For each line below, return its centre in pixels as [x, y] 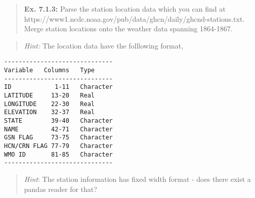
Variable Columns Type [49, 70]
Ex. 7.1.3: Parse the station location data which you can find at [125, 9]
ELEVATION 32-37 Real [49, 112]
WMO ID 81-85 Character [58, 154]
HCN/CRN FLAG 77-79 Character [58, 146]
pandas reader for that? [60, 189]
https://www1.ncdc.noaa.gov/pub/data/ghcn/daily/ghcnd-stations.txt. [134, 18]
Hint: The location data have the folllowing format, [104, 45]
